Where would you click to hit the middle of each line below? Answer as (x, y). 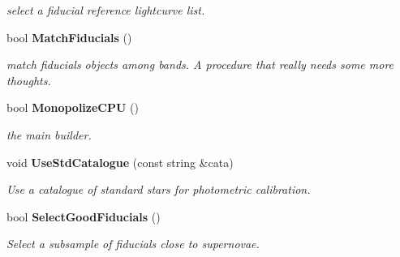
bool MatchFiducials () (69, 37)
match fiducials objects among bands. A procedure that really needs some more (200, 64)
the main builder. (49, 134)
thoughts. (29, 80)
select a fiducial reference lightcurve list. (106, 10)
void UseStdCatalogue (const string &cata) (120, 162)
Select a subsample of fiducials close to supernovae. (133, 244)
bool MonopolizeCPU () (73, 107)
